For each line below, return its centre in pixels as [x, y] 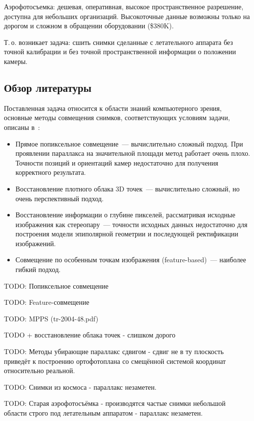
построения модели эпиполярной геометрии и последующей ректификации [127, 234]
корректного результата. [51, 172]
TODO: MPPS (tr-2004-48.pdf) [51, 318]
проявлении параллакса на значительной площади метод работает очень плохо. [133, 153]
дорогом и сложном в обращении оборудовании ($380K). [89, 26]
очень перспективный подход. [60, 198]
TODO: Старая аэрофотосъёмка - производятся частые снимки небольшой [115, 403]
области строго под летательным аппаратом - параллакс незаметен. [103, 413]
